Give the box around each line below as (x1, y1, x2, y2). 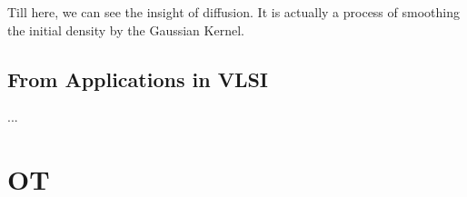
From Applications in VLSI (7, 64, 269, 93)
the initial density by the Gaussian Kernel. (7, 20, 244, 39)
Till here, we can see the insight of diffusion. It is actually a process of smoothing (7, 3, 460, 21)
